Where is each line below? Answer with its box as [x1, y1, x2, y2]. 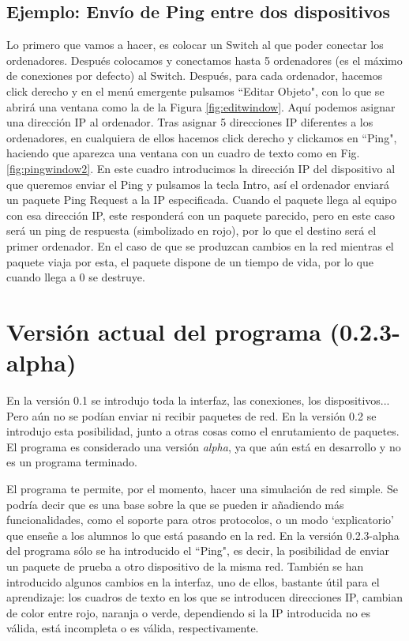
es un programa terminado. [6, 454, 137, 470]
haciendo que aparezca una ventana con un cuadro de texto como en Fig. [6, 145, 360, 161]
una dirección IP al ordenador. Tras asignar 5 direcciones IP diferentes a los [6, 114, 373, 130]
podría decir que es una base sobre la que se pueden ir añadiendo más [6, 496, 344, 512]
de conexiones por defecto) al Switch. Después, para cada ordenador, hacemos [6, 67, 383, 84]
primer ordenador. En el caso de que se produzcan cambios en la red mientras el [6, 237, 394, 254]
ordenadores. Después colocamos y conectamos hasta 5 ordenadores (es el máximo [6, 51, 403, 68]
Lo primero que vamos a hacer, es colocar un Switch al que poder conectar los [6, 36, 384, 53]
